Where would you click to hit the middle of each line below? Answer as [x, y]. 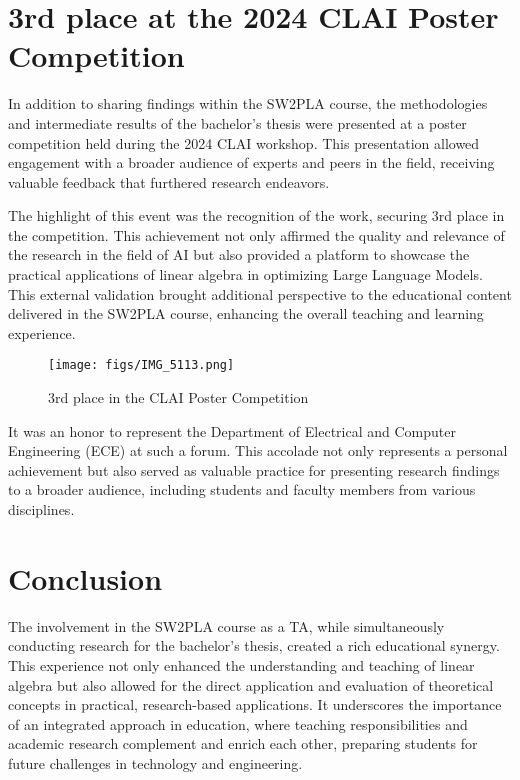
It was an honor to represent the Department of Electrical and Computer [232, 430]
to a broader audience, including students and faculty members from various [242, 489]
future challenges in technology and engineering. [155, 762]
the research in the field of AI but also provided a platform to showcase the [239, 254]
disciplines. [41, 509]
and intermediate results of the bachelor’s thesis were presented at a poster [237, 122]
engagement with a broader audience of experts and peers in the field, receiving [251, 162]
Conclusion [85, 577]
